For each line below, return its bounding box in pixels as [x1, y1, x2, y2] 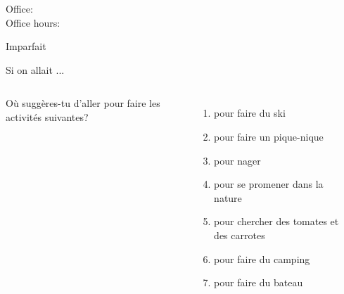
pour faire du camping [214, 251, 310, 266]
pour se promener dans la [214, 177, 324, 191]
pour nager [214, 153, 261, 167]
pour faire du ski [214, 106, 286, 120]
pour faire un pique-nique [214, 129, 324, 143]
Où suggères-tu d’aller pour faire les [6, 96, 160, 110]
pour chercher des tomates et [214, 214, 339, 229]
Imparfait [6, 39, 46, 53]
